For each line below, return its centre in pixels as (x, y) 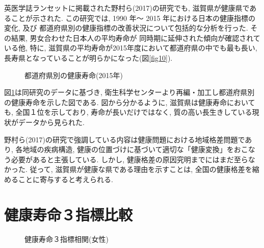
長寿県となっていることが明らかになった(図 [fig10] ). (88, 57)
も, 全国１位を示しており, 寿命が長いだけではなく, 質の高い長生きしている (128, 112)
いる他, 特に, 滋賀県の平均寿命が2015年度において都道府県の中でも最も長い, (131, 48)
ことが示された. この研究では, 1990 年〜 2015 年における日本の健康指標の (133, 18)
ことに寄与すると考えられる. (65, 179)
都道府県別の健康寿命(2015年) (74, 75)
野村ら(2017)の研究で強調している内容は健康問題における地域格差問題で (125, 139)
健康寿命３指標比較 (69, 214)
